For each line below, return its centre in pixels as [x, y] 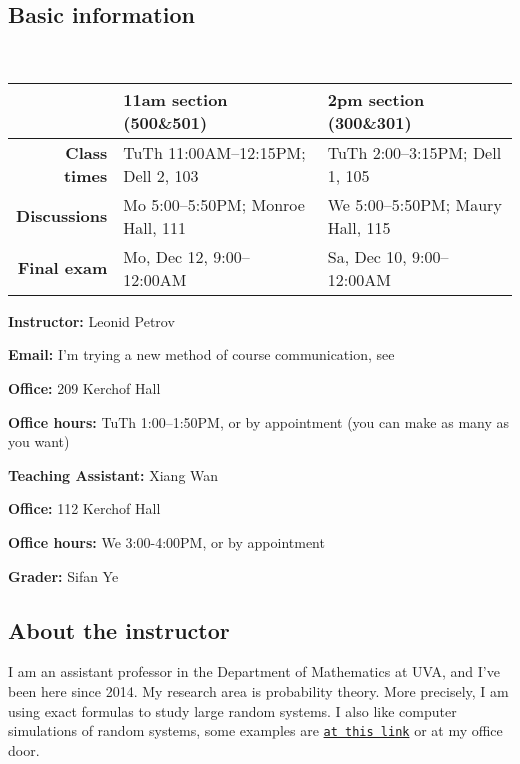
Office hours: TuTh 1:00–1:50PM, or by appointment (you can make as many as [259, 421]
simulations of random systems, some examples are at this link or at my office [255, 730]
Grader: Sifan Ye [63, 575]
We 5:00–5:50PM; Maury [414, 204]
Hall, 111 [154, 227]
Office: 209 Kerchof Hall [84, 387]
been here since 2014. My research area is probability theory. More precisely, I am [258, 690]
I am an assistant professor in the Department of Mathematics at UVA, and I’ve [254, 671]
